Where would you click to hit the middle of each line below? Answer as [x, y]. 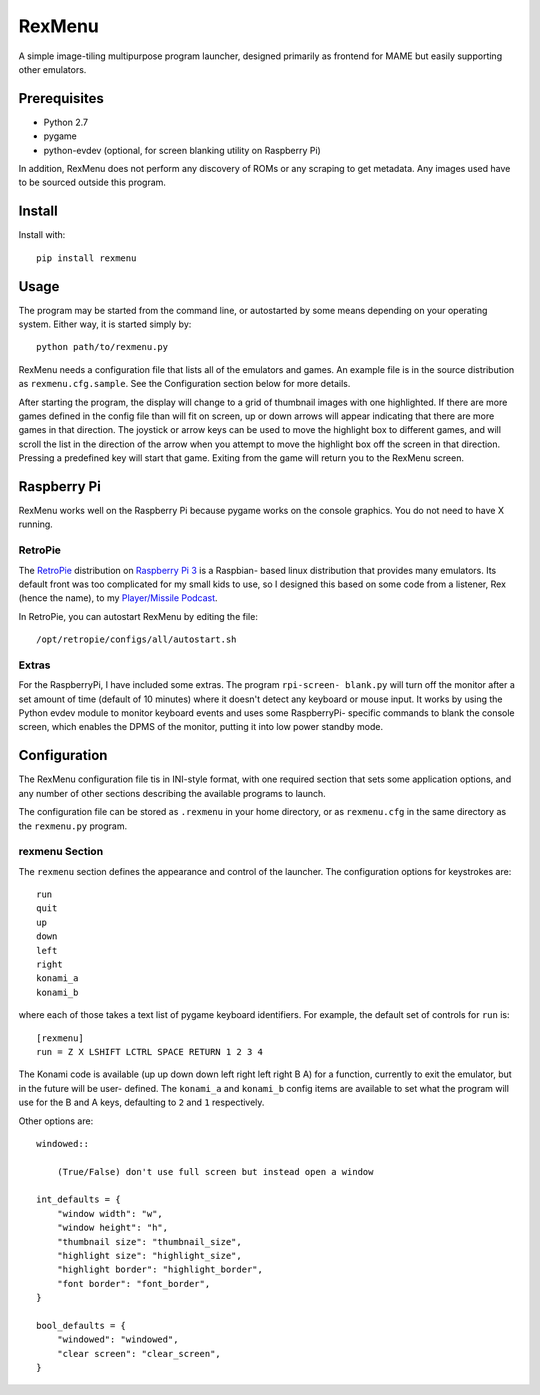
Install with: [42, 235]
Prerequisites [61, 98]
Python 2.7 [66, 122]
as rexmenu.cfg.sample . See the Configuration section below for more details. [184, 384]
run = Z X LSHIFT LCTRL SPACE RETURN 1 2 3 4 [150, 1051]
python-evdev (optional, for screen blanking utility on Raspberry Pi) [182, 150]
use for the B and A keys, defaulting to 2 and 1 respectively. [141, 1102]
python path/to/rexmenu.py [102, 347]
